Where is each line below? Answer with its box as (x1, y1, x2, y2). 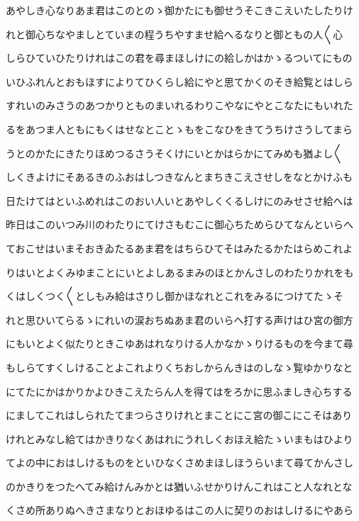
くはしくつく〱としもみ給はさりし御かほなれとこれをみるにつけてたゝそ (6, 288, 343, 303)
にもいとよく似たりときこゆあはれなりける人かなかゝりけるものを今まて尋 (6, 336, 353, 351)
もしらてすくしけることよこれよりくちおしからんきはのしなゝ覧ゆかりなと (6, 359, 353, 374)
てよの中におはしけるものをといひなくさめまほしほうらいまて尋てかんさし (6, 455, 353, 470)
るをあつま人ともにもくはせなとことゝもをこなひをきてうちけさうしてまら (6, 121, 353, 136)
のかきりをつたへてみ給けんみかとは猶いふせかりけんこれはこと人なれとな (6, 478, 353, 493)
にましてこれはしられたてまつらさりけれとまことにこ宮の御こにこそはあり (6, 408, 353, 422)
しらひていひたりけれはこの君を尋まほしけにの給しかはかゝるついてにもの (6, 50, 353, 65)
